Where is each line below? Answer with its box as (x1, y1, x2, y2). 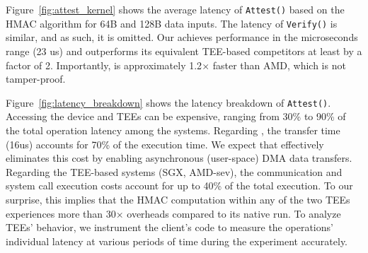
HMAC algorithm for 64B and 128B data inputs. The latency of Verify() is (6, 16, 338, 30)
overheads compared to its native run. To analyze (127, 206, 341, 220)
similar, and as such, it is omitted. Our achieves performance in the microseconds (6, 30, 358, 45)
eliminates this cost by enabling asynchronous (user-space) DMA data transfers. (6, 151, 352, 165)
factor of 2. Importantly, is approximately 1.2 (6, 57, 202, 72)
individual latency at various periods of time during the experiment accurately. (6, 233, 348, 248)
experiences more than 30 (6, 206, 116, 220)
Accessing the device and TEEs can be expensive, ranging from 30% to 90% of (6, 109, 346, 124)
